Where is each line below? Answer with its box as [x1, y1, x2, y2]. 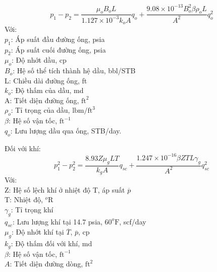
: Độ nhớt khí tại [11, 226, 64, 237]
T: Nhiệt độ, [5, 194, 43, 205]
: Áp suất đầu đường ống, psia [11, 33, 105, 44]
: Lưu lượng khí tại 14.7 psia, [12, 216, 102, 226]
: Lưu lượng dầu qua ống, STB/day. [10, 125, 122, 135]
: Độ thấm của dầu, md [11, 85, 84, 96]
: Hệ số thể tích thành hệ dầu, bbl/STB [13, 65, 136, 76]
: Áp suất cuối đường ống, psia [11, 44, 106, 55]
